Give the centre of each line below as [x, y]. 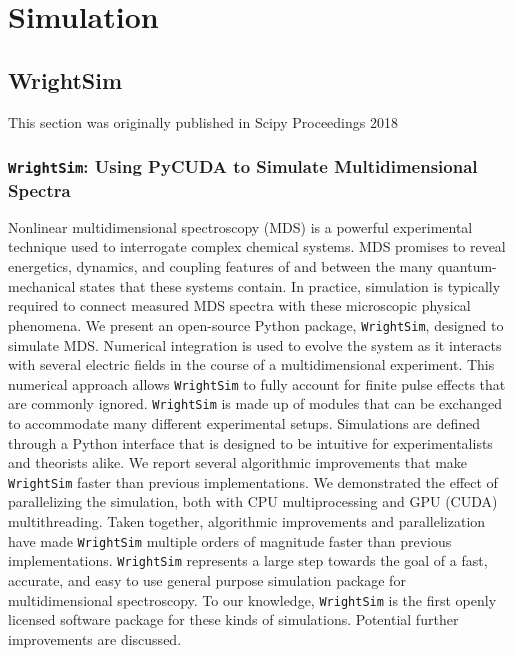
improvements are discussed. [95, 638]
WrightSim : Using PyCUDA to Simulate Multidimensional [243, 166]
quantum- [467, 266]
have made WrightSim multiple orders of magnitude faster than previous [230, 540]
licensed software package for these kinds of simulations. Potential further [233, 619]
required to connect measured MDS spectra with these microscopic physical [239, 305]
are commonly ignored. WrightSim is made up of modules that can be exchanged [255, 403]
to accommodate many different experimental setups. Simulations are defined [244, 423]
